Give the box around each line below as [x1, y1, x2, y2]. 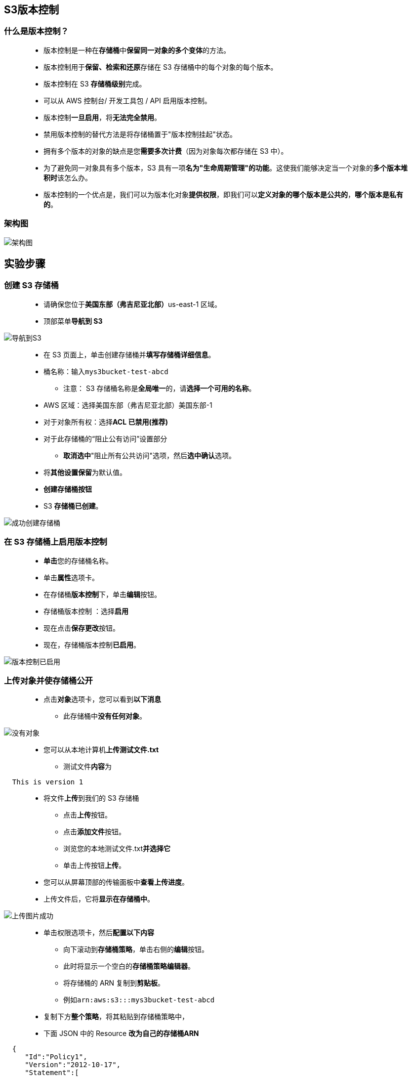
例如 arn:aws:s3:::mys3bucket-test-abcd [63, 995, 215, 1004]
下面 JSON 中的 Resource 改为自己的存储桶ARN [43, 1029, 199, 1038]
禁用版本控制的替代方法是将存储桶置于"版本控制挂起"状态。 [43, 129, 237, 138]
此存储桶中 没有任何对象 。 [63, 712, 146, 721]
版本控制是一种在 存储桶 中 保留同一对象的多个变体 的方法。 [43, 45, 230, 54]
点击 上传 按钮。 [63, 811, 112, 819]
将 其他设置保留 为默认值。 [43, 468, 126, 476]
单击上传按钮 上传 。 [63, 861, 125, 870]
